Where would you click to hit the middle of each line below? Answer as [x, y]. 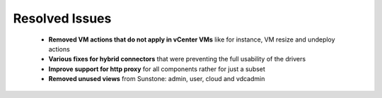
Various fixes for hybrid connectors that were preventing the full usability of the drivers [177, 59]
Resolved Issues [62, 18]
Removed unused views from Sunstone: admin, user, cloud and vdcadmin [157, 79]
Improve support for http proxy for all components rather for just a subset [157, 69]
